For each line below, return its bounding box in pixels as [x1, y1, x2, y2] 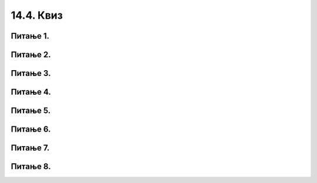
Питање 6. [11, 125, 51, 134]
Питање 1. [11, 31, 50, 41]
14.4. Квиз [11, 9, 63, 22]
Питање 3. [11, 68, 51, 78]
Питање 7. [11, 143, 50, 153]
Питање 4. [11, 87, 51, 97]
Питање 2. [11, 50, 51, 60]
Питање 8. [11, 161, 51, 172]
